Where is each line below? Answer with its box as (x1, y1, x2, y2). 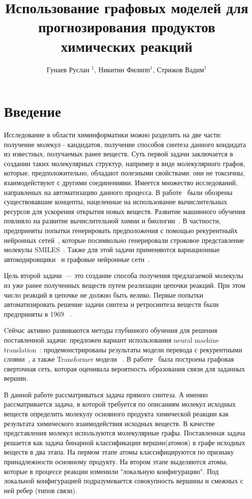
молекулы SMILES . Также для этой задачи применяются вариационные (4, 244, 220, 255)
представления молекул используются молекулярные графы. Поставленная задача (4, 428, 246, 438)
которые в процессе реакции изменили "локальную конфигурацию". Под (4, 466, 219, 476)
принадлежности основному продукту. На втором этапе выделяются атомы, (4, 456, 228, 467)
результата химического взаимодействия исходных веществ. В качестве (4, 418, 215, 428)
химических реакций (61, 36, 193, 56)
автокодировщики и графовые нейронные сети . (4, 254, 150, 264)
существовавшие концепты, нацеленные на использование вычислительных (4, 196, 227, 207)
